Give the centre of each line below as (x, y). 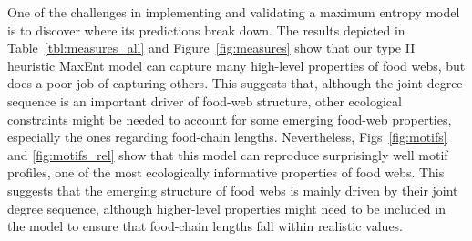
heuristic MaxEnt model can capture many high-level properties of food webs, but (236, 65)
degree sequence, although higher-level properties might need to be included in (226, 208)
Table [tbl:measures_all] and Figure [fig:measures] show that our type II (211, 48)
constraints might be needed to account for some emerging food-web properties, (230, 119)
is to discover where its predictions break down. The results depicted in (206, 30)
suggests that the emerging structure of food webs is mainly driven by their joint (233, 190)
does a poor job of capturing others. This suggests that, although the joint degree (235, 83)
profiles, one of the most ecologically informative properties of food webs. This (226, 172)
